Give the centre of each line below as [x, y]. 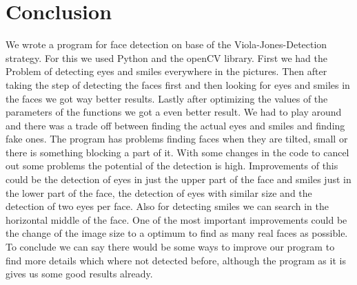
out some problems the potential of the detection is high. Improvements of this [172, 166]
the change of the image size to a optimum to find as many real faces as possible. [177, 233]
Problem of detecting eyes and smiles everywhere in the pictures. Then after [166, 71]
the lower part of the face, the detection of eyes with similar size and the [159, 192]
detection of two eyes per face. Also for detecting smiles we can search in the [167, 206]
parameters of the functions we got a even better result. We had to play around [174, 112]
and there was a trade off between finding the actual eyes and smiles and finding [175, 125]
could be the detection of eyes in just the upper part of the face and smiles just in [178, 179]
